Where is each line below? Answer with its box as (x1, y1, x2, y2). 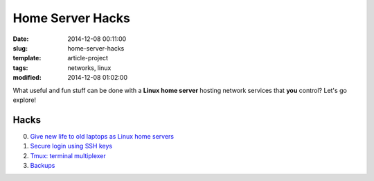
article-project (67, 54, 109, 62)
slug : (12, 44, 28, 52)
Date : (12, 35, 29, 43)
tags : (12, 63, 28, 72)
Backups (30, 161, 55, 169)
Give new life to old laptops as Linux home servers (30, 132, 175, 140)
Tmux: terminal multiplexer (30, 151, 107, 160)
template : (12, 54, 42, 62)
